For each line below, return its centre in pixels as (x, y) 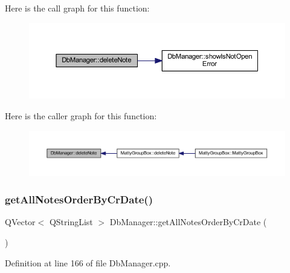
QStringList (71, 222)
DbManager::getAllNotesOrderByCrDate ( (188, 222)
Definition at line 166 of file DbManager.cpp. (88, 262)
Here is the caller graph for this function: (81, 115)
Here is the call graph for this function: (77, 8)
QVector (20, 222)
